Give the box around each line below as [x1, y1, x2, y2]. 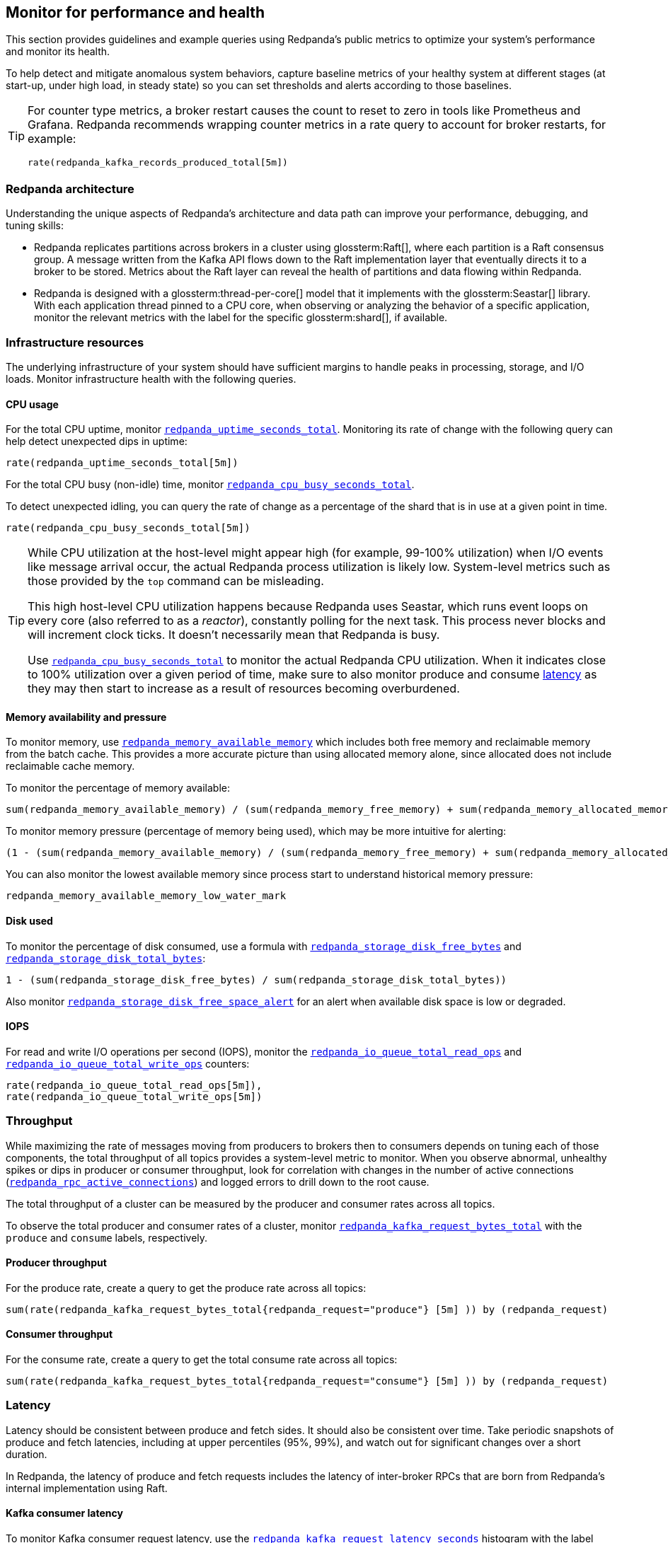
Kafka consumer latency [6, 1507, 123, 1520]
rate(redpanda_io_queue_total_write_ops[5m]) [6, 1090, 263, 1102]
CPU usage [6, 398, 59, 410]
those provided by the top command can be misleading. [28, 574, 324, 589]
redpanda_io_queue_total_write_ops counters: [6, 1057, 250, 1070]
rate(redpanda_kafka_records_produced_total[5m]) [28, 157, 288, 168]
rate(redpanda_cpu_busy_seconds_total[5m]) [6, 522, 250, 534]
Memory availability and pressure [6, 710, 167, 723]
